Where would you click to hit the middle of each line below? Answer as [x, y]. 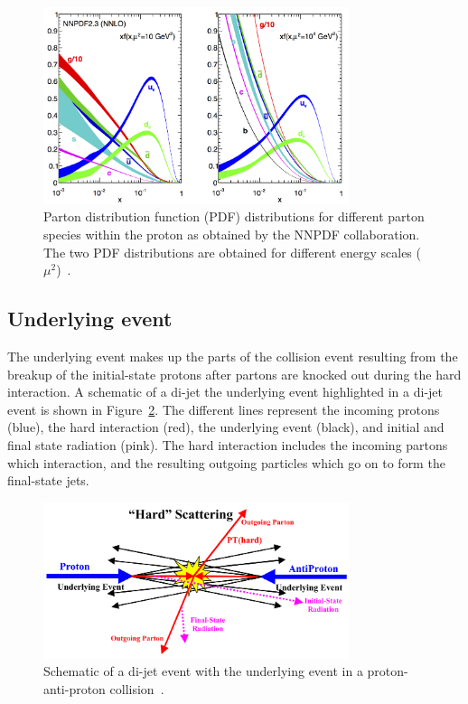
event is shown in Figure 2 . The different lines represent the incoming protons [224, 409]
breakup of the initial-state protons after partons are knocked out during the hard [234, 374]
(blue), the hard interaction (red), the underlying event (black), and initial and [226, 427]
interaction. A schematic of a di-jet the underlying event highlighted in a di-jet [225, 392]
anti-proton [75, 689]
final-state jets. [48, 480]
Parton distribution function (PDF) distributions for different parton [234, 216]
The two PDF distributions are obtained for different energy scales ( [232, 252]
